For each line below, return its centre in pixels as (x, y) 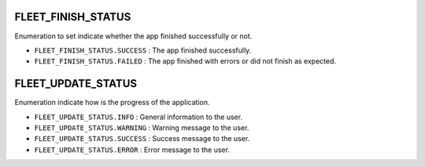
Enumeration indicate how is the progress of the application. (112, 103)
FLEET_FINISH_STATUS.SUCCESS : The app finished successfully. (143, 50)
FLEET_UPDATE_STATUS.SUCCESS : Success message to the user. (142, 139)
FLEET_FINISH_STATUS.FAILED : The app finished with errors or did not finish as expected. (185, 61)
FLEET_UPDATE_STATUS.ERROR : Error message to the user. (132, 150)
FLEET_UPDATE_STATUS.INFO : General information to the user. (139, 117)
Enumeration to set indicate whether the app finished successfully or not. (133, 36)
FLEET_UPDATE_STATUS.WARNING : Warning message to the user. (142, 127)
